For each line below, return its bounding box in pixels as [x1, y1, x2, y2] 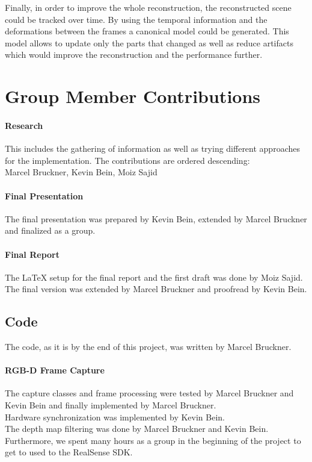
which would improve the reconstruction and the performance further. [5, 48, 263, 61]
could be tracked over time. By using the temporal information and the [5, 13, 268, 25]
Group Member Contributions [5, 84, 261, 108]
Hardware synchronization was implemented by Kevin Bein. [5, 410, 225, 423]
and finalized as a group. [5, 224, 96, 237]
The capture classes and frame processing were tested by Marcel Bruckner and [5, 387, 294, 399]
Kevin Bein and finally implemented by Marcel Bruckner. [5, 399, 216, 411]
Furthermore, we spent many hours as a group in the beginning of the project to [5, 434, 301, 446]
